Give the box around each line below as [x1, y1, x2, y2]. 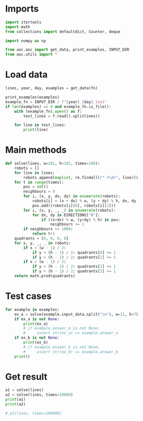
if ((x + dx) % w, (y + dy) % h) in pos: [41, 217, 121, 222]
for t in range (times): [14, 179, 64, 185]
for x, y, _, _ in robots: [14, 240, 71, 246]
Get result [5, 371, 48, 382]
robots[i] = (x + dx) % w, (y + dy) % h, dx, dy [32, 199, 136, 204]
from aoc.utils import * [5, 52, 57, 57]
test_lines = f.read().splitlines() [23, 113, 100, 118]
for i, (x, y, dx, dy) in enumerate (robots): [23, 194, 121, 199]
